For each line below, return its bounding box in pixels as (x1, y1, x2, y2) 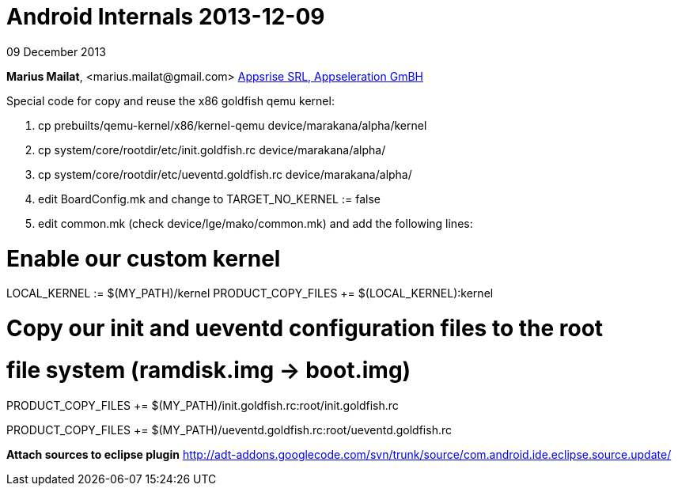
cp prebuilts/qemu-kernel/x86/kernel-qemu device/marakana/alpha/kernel (38, 118, 427, 132)
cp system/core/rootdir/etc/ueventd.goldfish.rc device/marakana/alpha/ (38, 167, 412, 181)
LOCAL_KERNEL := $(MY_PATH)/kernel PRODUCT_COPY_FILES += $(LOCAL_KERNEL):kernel (6, 286, 494, 301)
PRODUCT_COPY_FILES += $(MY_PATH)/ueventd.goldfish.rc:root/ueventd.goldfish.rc (6, 422, 452, 437)
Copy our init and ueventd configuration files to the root (6, 315, 604, 342)
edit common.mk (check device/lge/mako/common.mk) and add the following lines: (38, 216, 473, 230)
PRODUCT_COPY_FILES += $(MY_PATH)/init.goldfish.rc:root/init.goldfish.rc (6, 398, 399, 412)
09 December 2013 (6, 44, 106, 59)
